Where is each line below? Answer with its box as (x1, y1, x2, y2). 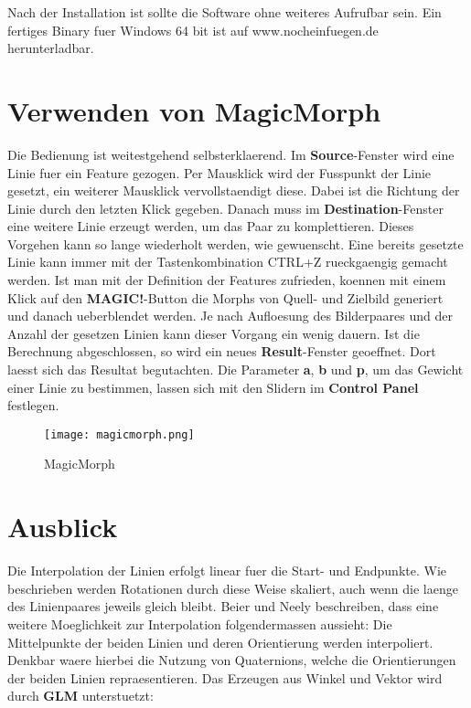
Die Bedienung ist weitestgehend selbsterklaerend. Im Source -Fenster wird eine (7, 144, 455, 164)
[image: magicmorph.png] (44, 428, 195, 441)
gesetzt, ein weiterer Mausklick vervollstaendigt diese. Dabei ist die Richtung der (7, 181, 460, 200)
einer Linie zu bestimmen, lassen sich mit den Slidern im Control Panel (7, 377, 419, 396)
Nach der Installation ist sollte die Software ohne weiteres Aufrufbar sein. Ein (7, 3, 442, 21)
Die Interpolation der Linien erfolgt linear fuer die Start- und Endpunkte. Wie (7, 561, 447, 580)
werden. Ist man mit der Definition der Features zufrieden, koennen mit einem (7, 270, 446, 290)
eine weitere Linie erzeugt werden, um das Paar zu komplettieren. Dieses (7, 217, 414, 236)
